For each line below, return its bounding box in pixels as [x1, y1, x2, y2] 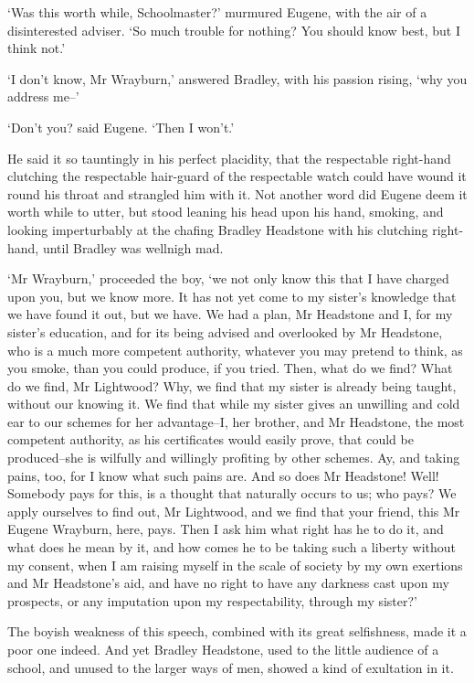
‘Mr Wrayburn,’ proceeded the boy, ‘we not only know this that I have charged [7, 269, 449, 288]
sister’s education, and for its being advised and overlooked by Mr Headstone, [7, 322, 443, 341]
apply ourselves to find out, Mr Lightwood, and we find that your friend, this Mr [7, 501, 460, 520]
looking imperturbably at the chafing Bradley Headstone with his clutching [7, 219, 428, 239]
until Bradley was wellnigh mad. [42, 238, 224, 257]
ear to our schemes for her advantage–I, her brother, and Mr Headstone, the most [7, 411, 465, 431]
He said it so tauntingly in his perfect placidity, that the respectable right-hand [7, 148, 451, 167]
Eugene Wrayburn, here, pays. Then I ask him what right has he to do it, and [7, 519, 444, 539]
